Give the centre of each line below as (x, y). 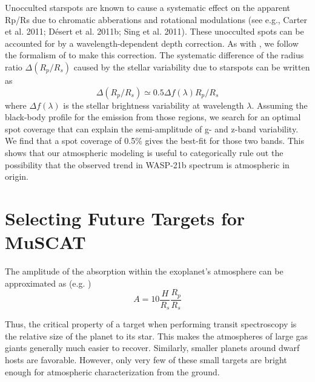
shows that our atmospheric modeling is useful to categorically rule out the (144, 152)
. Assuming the (280, 105)
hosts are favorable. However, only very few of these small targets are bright (146, 359)
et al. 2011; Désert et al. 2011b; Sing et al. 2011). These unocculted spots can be (154, 31)
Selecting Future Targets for (125, 218)
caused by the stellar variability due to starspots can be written (192, 67)
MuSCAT (45, 242)
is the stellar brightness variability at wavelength (154, 105)
